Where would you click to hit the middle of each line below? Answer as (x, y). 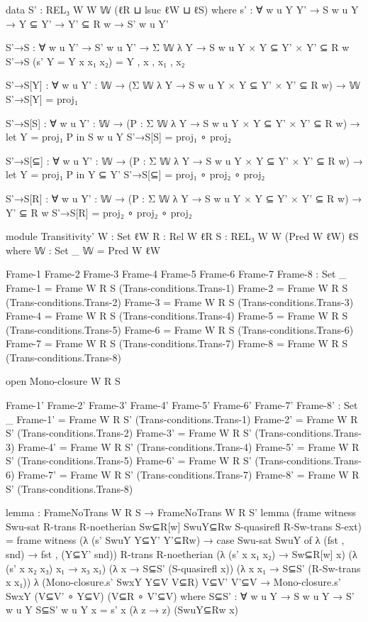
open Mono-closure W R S (63, 381)
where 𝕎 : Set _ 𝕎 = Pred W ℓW (83, 250)
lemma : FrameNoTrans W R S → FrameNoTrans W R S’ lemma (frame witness (181, 512)
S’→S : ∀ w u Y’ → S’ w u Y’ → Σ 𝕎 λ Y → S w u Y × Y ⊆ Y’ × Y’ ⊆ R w (178, 47)
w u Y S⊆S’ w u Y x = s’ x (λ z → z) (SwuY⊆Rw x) (122, 610)
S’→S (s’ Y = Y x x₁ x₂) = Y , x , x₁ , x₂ (95, 61)
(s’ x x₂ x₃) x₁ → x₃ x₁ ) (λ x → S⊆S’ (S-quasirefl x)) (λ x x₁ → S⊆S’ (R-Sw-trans (183, 568)
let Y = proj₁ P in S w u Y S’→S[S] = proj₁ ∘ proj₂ (118, 137)
